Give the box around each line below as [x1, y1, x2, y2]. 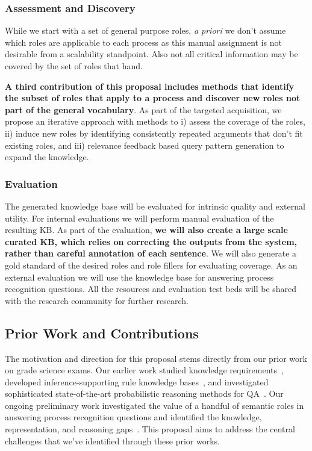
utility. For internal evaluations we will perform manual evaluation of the [5, 211, 274, 224]
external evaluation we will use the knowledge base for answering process [5, 270, 274, 283]
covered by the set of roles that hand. [5, 60, 143, 72]
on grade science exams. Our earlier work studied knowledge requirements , [5, 364, 284, 376]
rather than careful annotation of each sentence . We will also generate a [5, 247, 297, 260]
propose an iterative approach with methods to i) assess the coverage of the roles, [5, 115, 305, 128]
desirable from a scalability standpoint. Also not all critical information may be [5, 48, 298, 60]
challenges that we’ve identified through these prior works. [5, 434, 220, 447]
